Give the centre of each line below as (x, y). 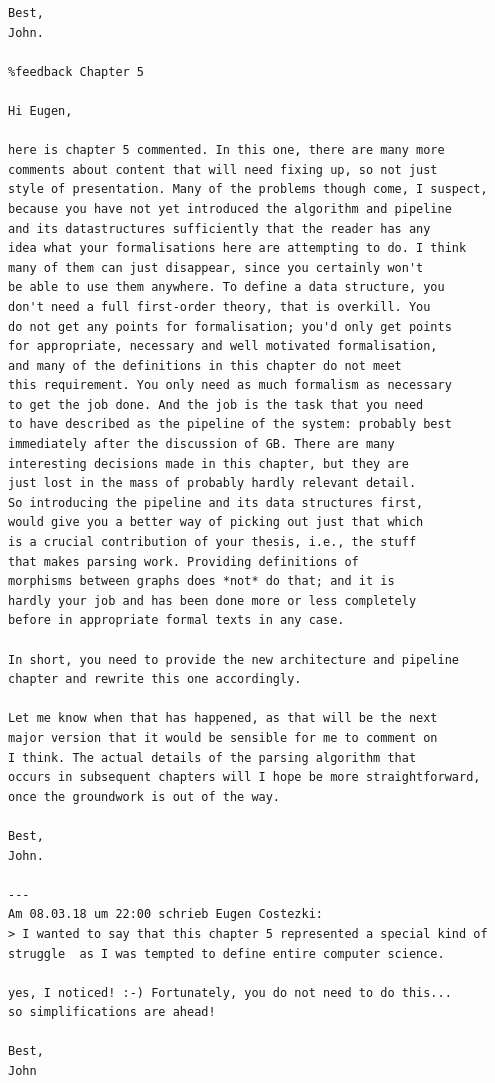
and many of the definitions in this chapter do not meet (205, 365)
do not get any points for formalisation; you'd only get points (230, 326)
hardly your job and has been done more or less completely (212, 600)
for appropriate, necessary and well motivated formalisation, (223, 346)
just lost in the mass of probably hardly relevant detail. (212, 483)
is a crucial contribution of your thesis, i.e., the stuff (212, 542)
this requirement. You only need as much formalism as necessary (230, 385)
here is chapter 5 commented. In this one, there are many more (226, 150)
